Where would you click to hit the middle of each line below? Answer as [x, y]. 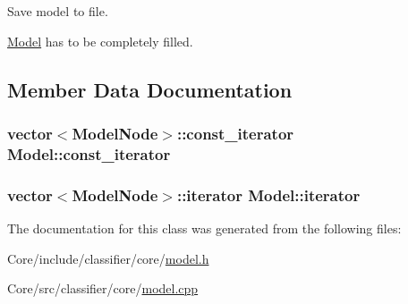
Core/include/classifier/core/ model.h [108, 258]
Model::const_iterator [89, 153]
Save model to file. [58, 11]
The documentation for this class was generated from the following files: [204, 228]
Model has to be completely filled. [100, 41]
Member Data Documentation [150, 89]
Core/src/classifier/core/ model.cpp [103, 288]
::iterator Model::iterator [268, 194]
